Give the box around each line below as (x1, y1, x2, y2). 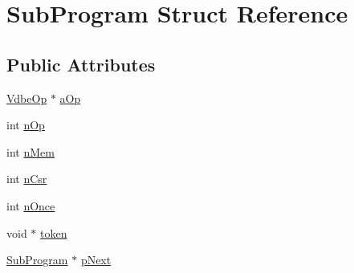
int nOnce (6, 197, 55, 214)
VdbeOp (6, 89, 47, 106)
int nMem (6, 143, 55, 160)
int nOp (6, 116, 45, 133)
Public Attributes (6, 51, 156, 76)
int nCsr (6, 170, 47, 187)
